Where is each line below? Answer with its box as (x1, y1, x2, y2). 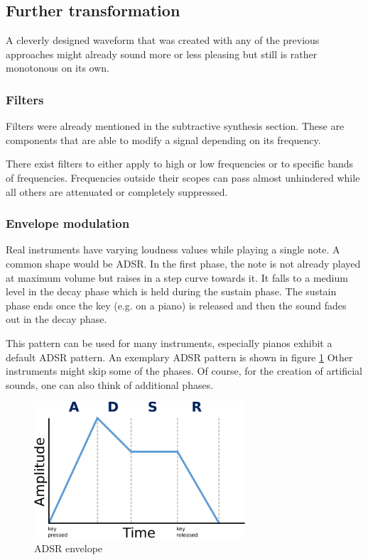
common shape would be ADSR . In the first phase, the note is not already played (6, 256, 361, 270)
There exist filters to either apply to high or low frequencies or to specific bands (6, 156, 354, 171)
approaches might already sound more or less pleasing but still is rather (6, 46, 318, 61)
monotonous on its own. (6, 60, 109, 75)
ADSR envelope (34, 541, 103, 556)
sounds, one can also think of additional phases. (6, 377, 214, 392)
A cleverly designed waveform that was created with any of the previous (6, 33, 320, 48)
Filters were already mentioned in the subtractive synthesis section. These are (6, 119, 345, 133)
